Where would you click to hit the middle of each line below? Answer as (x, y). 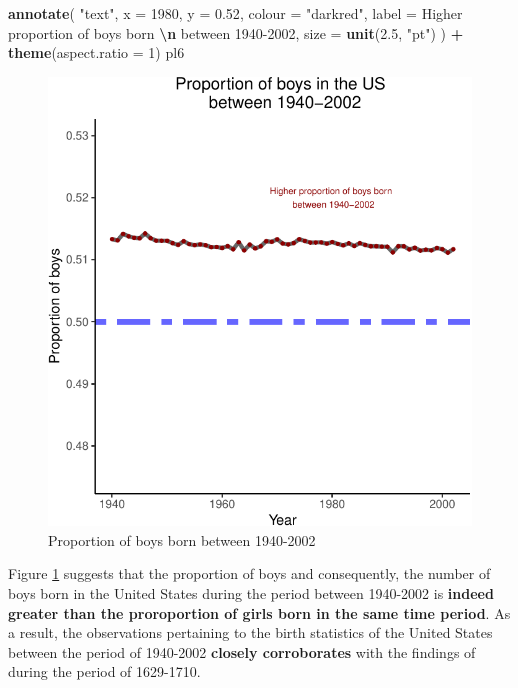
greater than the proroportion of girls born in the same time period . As (259, 612)
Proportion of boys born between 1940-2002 (182, 539)
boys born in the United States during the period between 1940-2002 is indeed (251, 592)
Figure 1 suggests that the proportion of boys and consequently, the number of (249, 573)
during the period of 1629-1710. (104, 671)
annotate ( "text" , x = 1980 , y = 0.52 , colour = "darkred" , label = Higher (235, 13)
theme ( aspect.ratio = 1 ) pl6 (96, 52)
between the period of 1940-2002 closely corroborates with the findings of (242, 651)
